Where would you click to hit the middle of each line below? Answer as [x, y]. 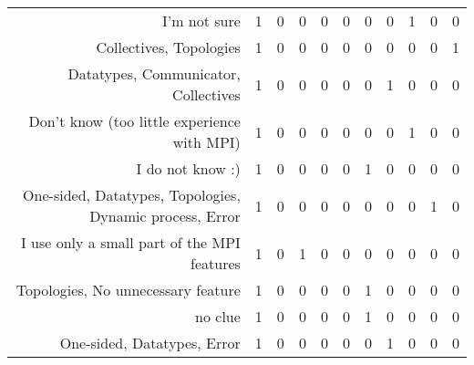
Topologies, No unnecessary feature [128, 290]
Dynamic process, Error [165, 216]
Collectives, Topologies [168, 47]
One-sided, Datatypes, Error [150, 343]
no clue [218, 316]
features [216, 263]
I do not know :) [188, 168]
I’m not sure [201, 21]
